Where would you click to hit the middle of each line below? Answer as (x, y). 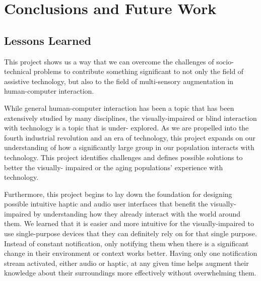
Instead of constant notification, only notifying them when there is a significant (126, 243)
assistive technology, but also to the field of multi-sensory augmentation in (119, 81)
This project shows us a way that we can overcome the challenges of (109, 61)
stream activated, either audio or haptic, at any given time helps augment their (126, 263)
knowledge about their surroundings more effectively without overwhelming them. (130, 273)
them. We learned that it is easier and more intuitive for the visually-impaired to (129, 223)
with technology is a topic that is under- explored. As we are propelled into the (126, 128)
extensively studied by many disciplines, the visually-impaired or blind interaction (130, 118)
